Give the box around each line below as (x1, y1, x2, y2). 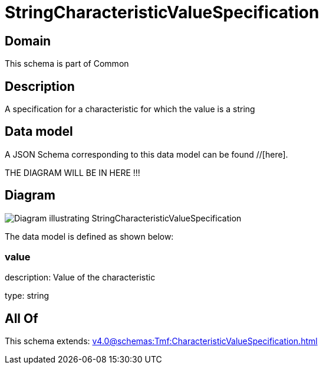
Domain (5, 33, 51, 48)
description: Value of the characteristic (5, 272, 156, 283)
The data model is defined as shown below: (5, 231, 174, 241)
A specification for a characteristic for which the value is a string (5, 104, 255, 115)
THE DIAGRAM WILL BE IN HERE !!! (5, 167, 140, 178)
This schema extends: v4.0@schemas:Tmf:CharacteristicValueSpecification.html (5, 336, 318, 347)
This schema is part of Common (5, 58, 129, 69)
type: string (5, 290, 50, 301)
